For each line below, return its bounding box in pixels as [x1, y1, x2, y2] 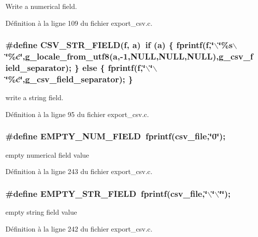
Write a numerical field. [5, 1, 77, 11]
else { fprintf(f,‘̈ [82, 61, 146, 73]
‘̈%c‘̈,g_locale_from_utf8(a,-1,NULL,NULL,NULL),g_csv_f [5, 50, 254, 62]
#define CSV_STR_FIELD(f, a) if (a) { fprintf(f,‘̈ [5, 39, 214, 51]
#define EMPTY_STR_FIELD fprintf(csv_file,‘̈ [5, 187, 207, 199]
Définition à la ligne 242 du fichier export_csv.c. [5, 223, 153, 234]
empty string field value [5, 206, 77, 217]
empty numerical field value [5, 149, 89, 160]
